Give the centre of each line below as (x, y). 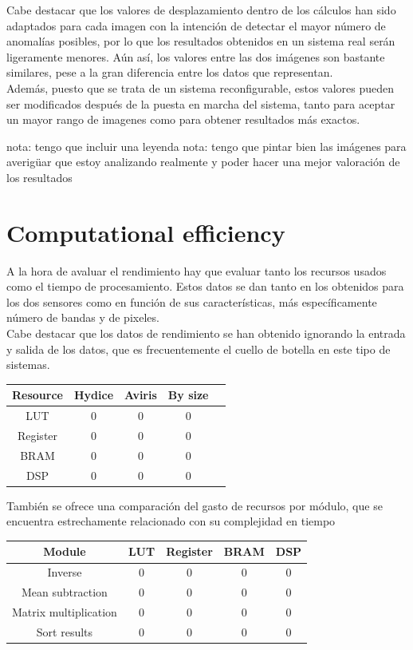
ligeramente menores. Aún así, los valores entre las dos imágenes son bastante (196, 56)
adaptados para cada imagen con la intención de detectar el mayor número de (196, 25)
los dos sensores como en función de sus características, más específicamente (192, 301)
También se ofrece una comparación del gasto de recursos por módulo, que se (195, 505)
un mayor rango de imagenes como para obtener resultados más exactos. (183, 119)
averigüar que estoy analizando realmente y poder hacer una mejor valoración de (203, 162)
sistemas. (28, 365)
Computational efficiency (146, 232)
